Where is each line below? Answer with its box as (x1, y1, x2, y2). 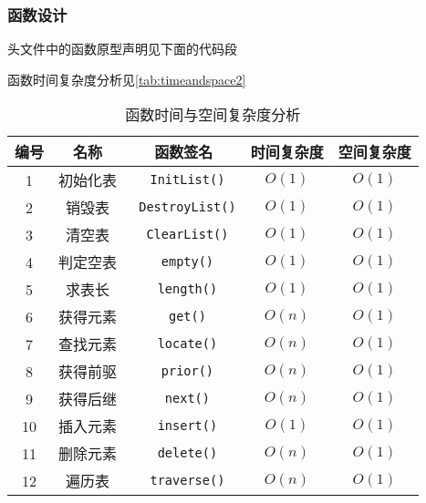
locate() (157, 336, 218, 352)
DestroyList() (139, 200, 236, 215)
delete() (157, 446, 218, 461)
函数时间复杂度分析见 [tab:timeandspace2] (7, 69, 246, 88)
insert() (157, 418, 218, 434)
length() (157, 282, 218, 297)
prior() (161, 364, 214, 379)
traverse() (150, 473, 225, 488)
